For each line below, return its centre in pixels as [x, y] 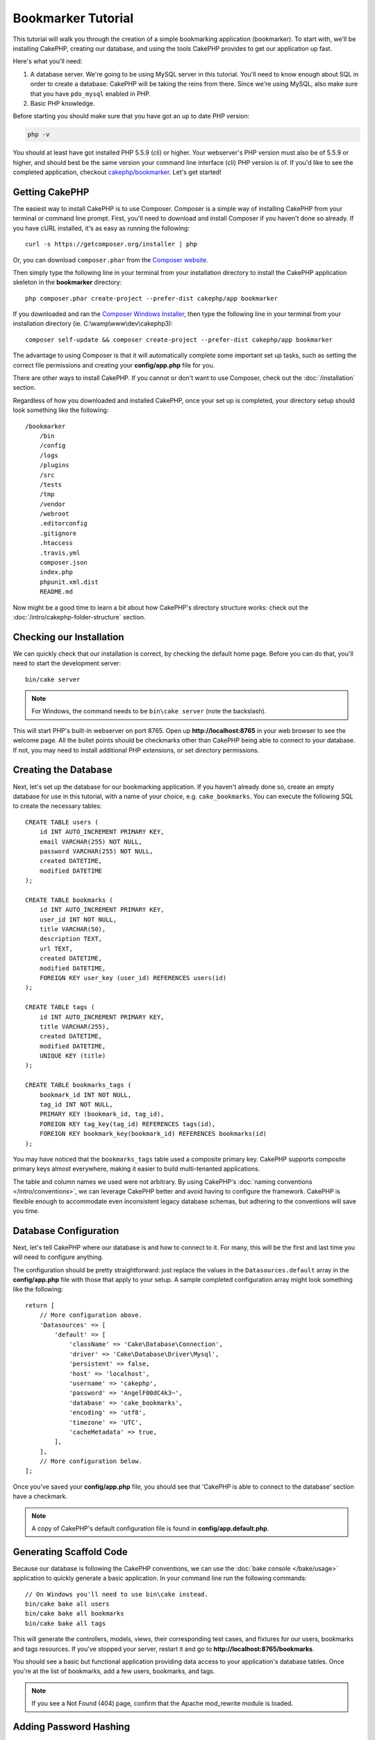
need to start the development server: [67, 663]
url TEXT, [56, 949]
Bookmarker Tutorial [73, 18]
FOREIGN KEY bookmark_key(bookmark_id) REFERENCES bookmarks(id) [153, 1134]
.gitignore [58, 533]
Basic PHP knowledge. [62, 103]
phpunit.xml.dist [69, 582]
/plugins [54, 465]
